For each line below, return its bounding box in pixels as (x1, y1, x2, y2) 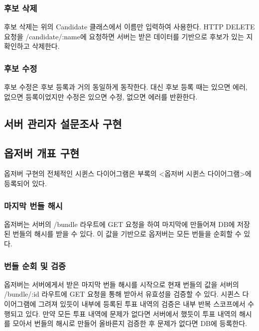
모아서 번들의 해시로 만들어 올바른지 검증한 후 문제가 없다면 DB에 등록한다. (12, 318, 247, 329)
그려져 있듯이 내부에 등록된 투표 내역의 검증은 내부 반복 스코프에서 (38, 298, 246, 309)
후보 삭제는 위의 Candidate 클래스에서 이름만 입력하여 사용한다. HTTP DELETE (4, 21, 255, 32)
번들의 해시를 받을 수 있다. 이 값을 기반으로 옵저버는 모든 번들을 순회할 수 (12, 228, 242, 239)
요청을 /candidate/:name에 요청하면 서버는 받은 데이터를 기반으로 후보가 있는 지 (4, 31, 253, 41)
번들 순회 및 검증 (4, 259, 66, 272)
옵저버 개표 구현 (4, 145, 80, 160)
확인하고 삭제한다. (4, 41, 60, 51)
